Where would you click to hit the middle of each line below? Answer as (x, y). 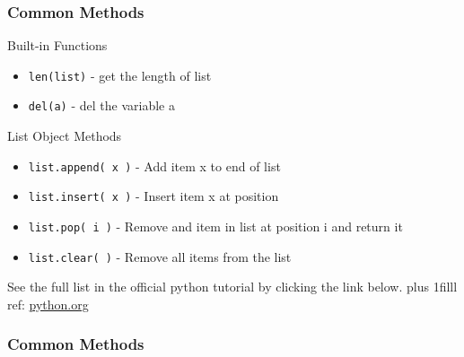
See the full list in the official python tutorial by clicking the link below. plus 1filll (232, 287)
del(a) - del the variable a (101, 105)
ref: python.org (48, 304)
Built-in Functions (57, 45)
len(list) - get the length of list (120, 75)
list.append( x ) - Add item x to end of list (154, 165)
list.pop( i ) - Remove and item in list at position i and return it (215, 226)
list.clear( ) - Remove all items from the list (160, 256)
